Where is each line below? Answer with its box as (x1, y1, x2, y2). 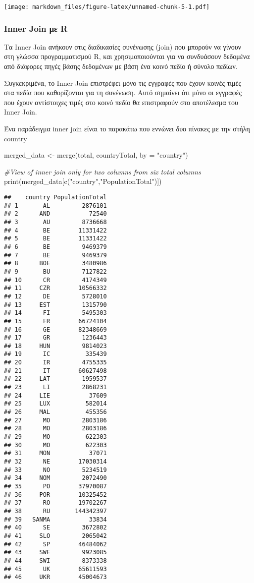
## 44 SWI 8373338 (4, 557, 107, 564)
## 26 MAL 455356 (4, 408, 107, 416)
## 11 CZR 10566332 (4, 285, 107, 292)
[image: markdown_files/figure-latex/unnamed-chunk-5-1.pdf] (4, 3, 210, 10)
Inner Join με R (4, 22, 68, 34)
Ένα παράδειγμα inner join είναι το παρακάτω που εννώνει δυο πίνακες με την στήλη (4, 123, 250, 134)
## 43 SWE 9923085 (4, 549, 107, 556)
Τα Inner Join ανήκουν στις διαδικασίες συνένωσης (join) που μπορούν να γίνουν (4, 41, 241, 52)
